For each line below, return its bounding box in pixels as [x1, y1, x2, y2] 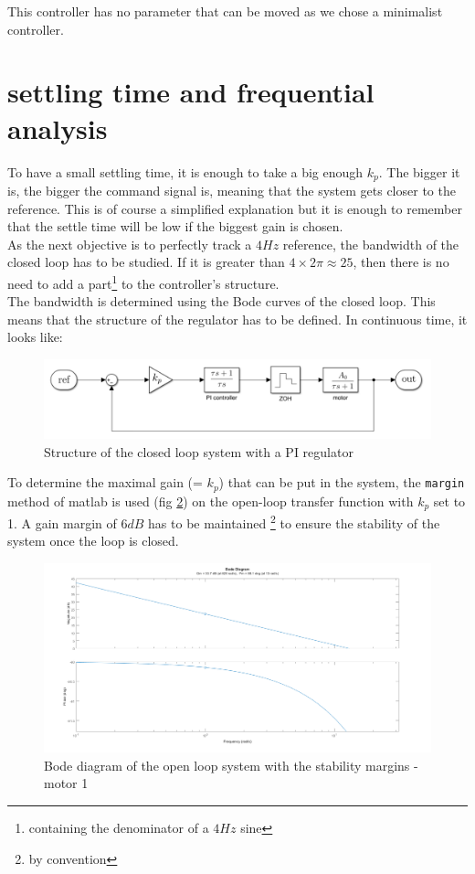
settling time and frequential [7, 73, 375, 111]
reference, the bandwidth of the [282, 234, 459, 253]
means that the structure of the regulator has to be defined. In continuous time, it [7, 309, 468, 328]
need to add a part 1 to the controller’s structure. [7, 271, 280, 293]
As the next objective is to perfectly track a [7, 234, 252, 253]
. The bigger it [378, 162, 460, 181]
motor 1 [44, 773, 89, 793]
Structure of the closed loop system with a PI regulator [44, 442, 354, 461]
